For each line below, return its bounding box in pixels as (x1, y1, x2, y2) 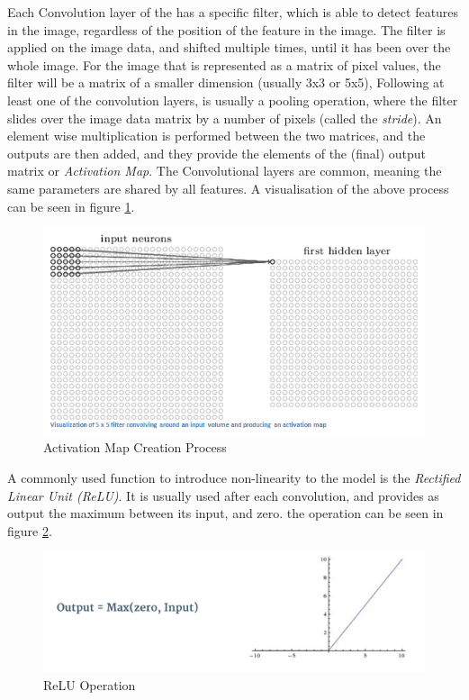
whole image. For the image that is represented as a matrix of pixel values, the (7, 55, 441, 74)
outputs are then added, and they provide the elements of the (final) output (7, 143, 426, 162)
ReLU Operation (43, 675, 136, 694)
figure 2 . (7, 521, 52, 540)
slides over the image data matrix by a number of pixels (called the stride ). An (7, 108, 442, 127)
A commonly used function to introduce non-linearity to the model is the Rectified (7, 468, 461, 487)
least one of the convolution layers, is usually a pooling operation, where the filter (7, 90, 458, 109)
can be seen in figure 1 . (7, 196, 135, 215)
